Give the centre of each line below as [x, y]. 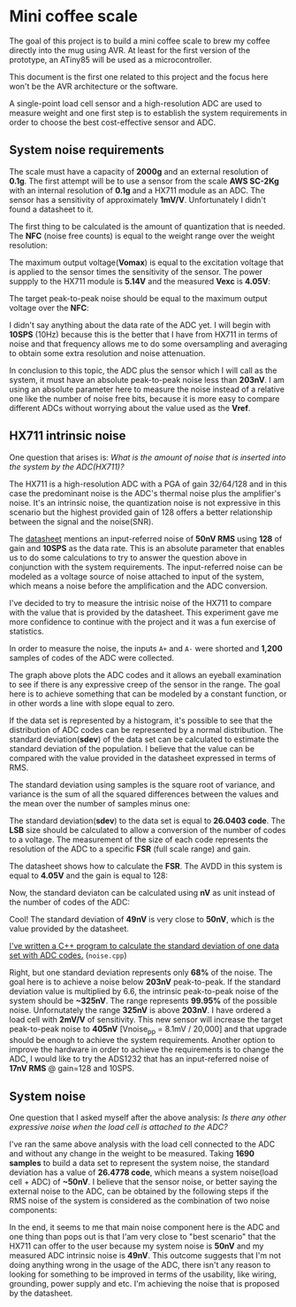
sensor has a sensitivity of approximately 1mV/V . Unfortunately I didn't [138, 199]
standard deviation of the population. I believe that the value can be [132, 748]
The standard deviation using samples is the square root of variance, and [142, 784]
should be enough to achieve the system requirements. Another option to [142, 1040]
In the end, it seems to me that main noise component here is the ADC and [144, 1227]
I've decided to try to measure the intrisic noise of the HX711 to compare [140, 603]
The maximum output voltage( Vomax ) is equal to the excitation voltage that [147, 262]
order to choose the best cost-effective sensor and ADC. [113, 122]
